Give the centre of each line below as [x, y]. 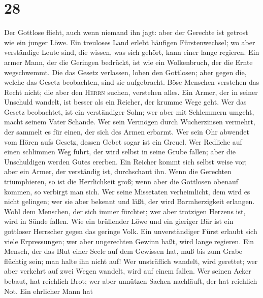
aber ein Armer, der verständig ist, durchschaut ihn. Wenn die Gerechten [118, 171]
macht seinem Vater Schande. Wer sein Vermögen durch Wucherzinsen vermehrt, [130, 122]
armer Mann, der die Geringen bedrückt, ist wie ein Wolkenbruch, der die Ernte [128, 62]
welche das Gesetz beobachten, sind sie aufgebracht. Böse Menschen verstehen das [132, 82]
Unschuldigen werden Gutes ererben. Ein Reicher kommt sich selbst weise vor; [126, 161]
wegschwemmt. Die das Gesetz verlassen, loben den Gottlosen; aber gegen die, [125, 72]
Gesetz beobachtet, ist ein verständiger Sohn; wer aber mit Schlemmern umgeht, [129, 111]
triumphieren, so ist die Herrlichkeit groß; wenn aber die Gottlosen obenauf [121, 181]
